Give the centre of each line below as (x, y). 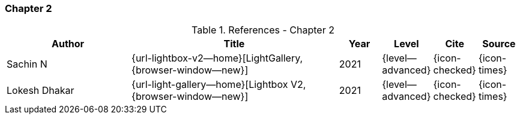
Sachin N (27, 64)
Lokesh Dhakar (41, 91)
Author (68, 44)
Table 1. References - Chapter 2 (263, 30)
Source (499, 44)
